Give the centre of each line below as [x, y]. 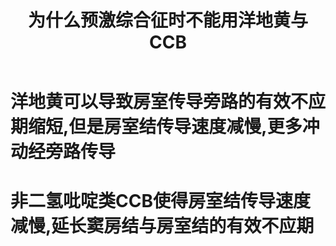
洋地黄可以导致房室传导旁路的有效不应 [168, 102]
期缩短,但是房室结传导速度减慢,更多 [156, 127]
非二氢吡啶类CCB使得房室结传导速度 [160, 201]
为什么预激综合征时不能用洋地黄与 [167, 20]
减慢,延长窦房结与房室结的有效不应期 [162, 226]
